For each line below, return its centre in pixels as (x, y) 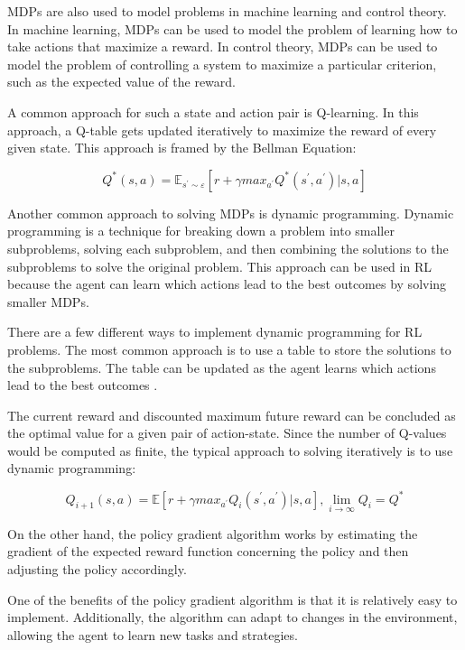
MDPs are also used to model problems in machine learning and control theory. (227, 11)
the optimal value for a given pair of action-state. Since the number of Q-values (227, 433)
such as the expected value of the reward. (121, 82)
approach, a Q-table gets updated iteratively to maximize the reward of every (222, 130)
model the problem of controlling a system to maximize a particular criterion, (222, 64)
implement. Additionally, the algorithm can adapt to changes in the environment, (232, 617)
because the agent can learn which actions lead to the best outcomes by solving (227, 284)
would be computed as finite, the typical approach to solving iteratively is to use (230, 450)
